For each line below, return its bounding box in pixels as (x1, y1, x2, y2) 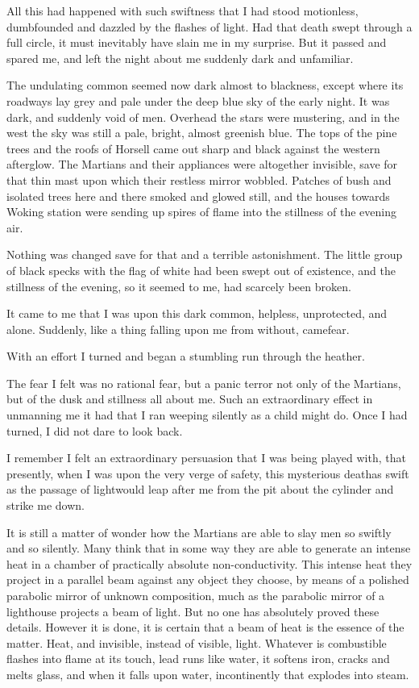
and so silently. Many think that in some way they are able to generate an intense (6, 540, 411, 557)
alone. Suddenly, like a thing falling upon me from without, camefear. (6, 320, 350, 337)
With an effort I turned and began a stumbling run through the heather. (6, 348, 365, 365)
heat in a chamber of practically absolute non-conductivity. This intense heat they (6, 555, 413, 572)
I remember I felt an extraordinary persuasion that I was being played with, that (6, 449, 406, 466)
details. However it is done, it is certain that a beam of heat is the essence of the (6, 619, 404, 636)
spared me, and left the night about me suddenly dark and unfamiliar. (6, 49, 354, 66)
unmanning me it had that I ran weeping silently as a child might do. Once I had (6, 407, 408, 423)
